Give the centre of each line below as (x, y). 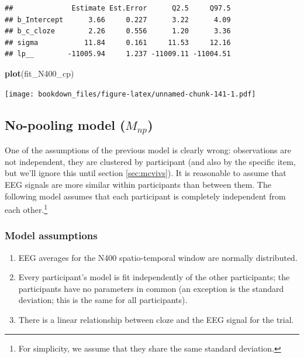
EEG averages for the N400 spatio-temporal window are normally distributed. (158, 257)
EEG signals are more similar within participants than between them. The (138, 184)
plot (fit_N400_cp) (39, 73)
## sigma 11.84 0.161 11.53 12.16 (118, 42)
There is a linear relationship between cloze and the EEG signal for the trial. (156, 320)
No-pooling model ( (65, 124)
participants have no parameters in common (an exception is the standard (151, 288)
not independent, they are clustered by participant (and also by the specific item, (150, 161)
